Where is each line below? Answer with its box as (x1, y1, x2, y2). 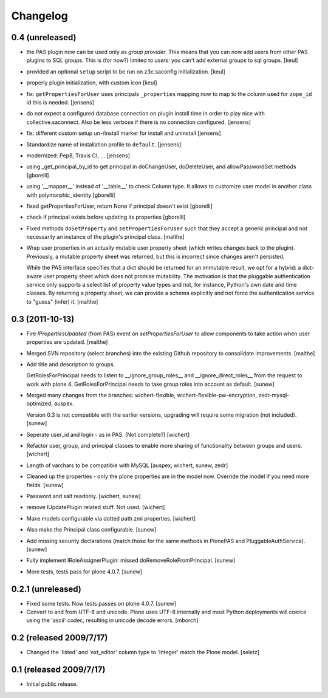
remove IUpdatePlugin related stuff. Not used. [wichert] (26, 504, 165, 511)
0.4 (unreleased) (11, 32, 77, 43)
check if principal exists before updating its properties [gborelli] (26, 213, 186, 221)
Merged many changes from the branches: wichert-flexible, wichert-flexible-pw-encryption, (26, 392, 258, 399)
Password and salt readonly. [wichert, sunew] (26, 492, 141, 499)
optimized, (26, 400, 53, 407)
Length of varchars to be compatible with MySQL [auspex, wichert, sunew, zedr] (26, 462, 228, 469)
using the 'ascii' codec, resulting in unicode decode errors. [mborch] (26, 617, 199, 624)
